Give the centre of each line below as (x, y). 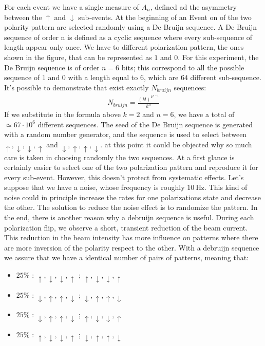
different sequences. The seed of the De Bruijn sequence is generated (145, 124)
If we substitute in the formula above (62, 114)
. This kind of (226, 187)
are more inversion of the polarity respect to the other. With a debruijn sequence (132, 247)
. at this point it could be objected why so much (176, 145)
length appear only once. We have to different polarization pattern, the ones (124, 47)
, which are (161, 77)
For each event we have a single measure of (72, 7)
